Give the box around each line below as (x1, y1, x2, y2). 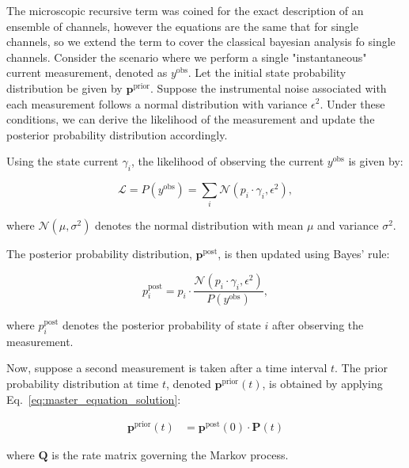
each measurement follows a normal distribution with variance (6, 95, 308, 112)
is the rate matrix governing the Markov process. (51, 447, 289, 463)
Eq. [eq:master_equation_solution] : (6, 390, 181, 407)
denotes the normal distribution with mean (95, 217, 304, 234)
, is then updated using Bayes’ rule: (218, 245, 390, 262)
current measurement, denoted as (6, 64, 168, 81)
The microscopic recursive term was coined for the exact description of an (6, 2, 364, 18)
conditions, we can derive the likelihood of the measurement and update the (6, 111, 375, 127)
